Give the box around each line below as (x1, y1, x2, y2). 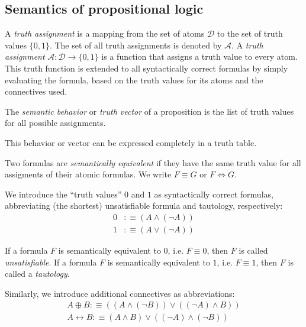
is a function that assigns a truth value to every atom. (101, 50, 298, 63)
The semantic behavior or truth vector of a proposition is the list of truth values (5, 105, 294, 117)
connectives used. (5, 85, 67, 98)
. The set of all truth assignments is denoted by (49, 38, 222, 51)
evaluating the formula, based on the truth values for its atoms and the (5, 73, 263, 86)
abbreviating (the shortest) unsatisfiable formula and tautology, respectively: (5, 199, 283, 212)
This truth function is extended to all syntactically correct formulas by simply (5, 61, 288, 74)
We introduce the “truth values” (5, 187, 122, 200)
